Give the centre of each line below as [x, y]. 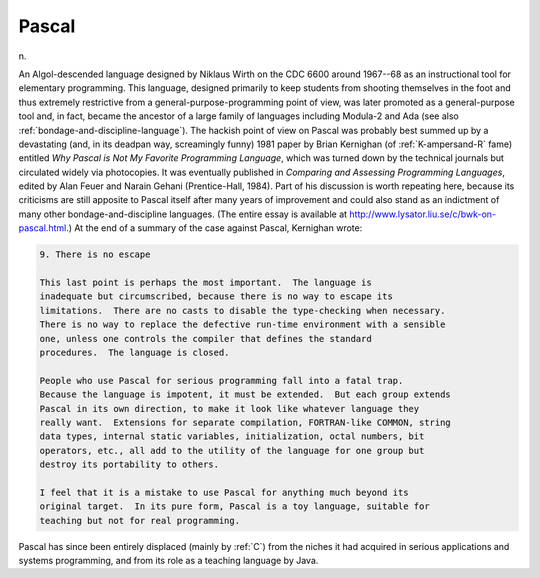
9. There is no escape [95, 254]
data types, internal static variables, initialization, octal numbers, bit [232, 436]
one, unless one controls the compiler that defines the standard [205, 338]
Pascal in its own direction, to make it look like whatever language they [229, 408]
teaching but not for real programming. [139, 520]
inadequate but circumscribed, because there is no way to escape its [216, 296]
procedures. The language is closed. [134, 352]
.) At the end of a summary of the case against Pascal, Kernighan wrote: [214, 228]
